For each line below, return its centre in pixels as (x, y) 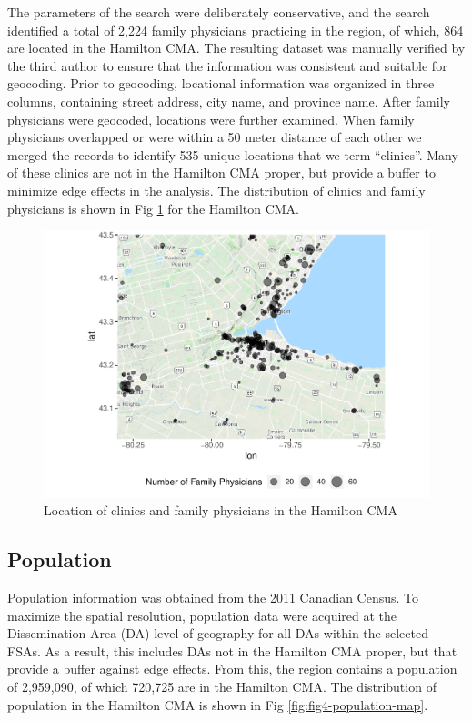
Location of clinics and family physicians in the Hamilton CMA (221, 510)
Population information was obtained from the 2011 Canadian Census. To (213, 598)
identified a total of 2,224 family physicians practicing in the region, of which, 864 (236, 30)
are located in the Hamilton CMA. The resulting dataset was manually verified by (236, 48)
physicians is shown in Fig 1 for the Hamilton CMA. (154, 208)
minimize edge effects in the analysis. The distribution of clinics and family (216, 190)
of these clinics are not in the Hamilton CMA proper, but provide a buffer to (221, 173)
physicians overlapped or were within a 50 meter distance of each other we (215, 137)
